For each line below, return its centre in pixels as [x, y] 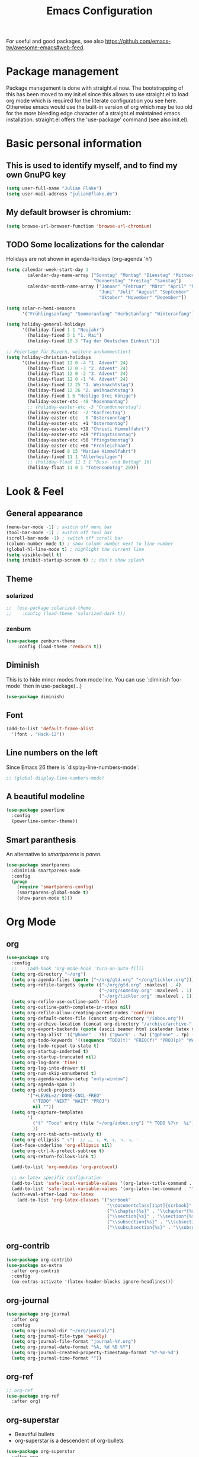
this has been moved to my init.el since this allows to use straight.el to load [97, 94]
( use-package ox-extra [34, 1265]
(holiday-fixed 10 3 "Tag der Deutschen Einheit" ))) [94, 341]
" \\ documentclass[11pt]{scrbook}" [150, 1205]
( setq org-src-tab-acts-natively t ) [57, 1134]
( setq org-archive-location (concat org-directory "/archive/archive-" [102, 1024]
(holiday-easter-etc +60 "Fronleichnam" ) [79, 446]
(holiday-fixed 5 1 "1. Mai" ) [65, 336]
